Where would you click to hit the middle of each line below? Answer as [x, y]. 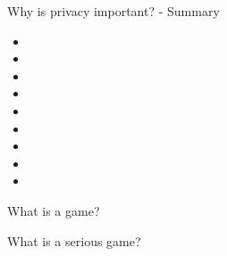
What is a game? [54, 210]
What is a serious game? [74, 240]
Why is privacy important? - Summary [113, 11]
